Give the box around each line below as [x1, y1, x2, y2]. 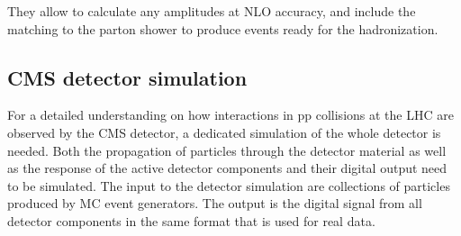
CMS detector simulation [7, 63, 248, 91]
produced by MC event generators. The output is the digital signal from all [7, 194, 422, 213]
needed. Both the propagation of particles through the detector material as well [7, 141, 447, 159]
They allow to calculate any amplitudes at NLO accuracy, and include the [7, 2, 416, 20]
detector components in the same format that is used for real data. [7, 211, 375, 230]
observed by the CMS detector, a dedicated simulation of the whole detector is [7, 123, 441, 141]
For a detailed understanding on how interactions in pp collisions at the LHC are [7, 105, 454, 124]
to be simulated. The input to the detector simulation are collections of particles [7, 176, 450, 195]
